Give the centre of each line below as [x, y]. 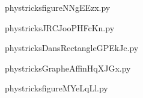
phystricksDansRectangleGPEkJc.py [72, 48]
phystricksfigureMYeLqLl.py [56, 88]
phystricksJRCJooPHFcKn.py [60, 27]
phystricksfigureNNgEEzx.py [58, 7]
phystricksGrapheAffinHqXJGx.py [68, 68]
